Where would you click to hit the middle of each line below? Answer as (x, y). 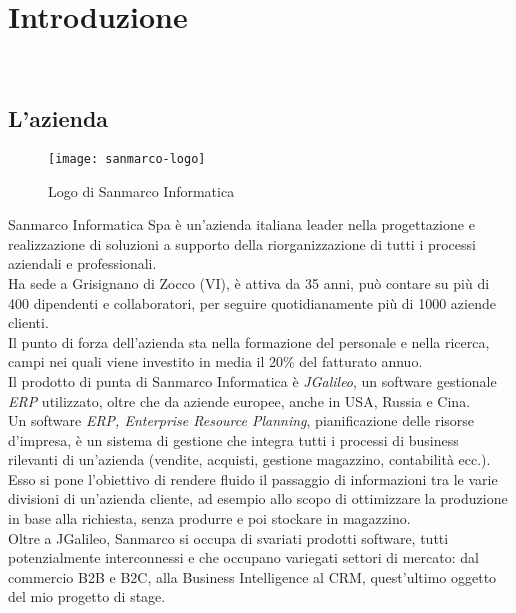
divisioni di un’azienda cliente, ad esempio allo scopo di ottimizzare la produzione (258, 498)
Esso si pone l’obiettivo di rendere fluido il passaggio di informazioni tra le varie (253, 478)
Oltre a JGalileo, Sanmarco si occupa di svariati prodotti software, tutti (228, 537)
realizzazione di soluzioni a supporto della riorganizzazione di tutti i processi (242, 243)
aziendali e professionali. (82, 263)
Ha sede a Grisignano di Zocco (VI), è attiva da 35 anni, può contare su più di (249, 282)
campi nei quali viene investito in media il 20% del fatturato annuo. (215, 361)
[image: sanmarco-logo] (127, 158)
